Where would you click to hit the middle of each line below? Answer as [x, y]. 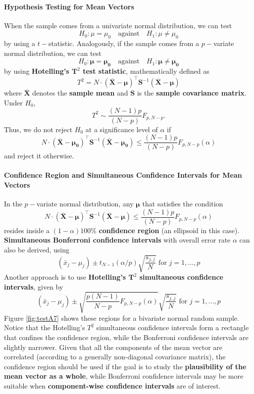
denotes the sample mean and [80, 93]
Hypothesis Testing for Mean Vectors [69, 6]
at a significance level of [122, 129]
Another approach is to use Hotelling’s [65, 277]
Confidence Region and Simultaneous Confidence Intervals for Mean [123, 175]
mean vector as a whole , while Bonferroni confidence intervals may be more [124, 376]
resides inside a [27, 230]
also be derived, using [37, 249]
